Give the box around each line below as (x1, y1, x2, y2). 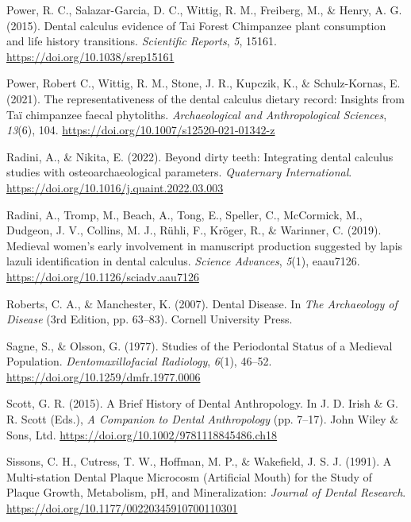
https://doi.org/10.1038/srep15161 (6, 48, 175, 64)
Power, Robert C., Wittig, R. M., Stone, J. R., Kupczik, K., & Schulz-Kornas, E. (6, 75, 401, 91)
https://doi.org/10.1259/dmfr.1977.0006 (6, 368, 201, 385)
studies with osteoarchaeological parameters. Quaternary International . (6, 164, 352, 180)
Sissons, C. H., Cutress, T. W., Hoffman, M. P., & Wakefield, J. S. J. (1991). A (6, 453, 392, 470)
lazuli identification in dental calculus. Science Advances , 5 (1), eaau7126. (6, 253, 360, 269)
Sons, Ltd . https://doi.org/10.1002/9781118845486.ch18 (6, 426, 278, 443)
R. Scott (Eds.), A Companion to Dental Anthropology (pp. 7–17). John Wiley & (6, 411, 399, 427)
